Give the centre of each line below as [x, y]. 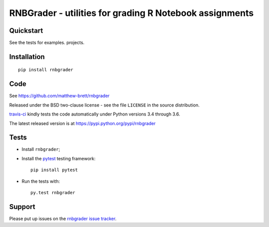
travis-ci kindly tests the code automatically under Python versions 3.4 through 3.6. [95, 114]
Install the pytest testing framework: [59, 158]
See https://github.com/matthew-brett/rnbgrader [59, 96]
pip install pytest [54, 170]
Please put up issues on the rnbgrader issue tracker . [63, 219]
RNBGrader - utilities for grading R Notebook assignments [132, 13]
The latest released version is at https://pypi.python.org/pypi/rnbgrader [82, 123]
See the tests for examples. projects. [47, 43]
